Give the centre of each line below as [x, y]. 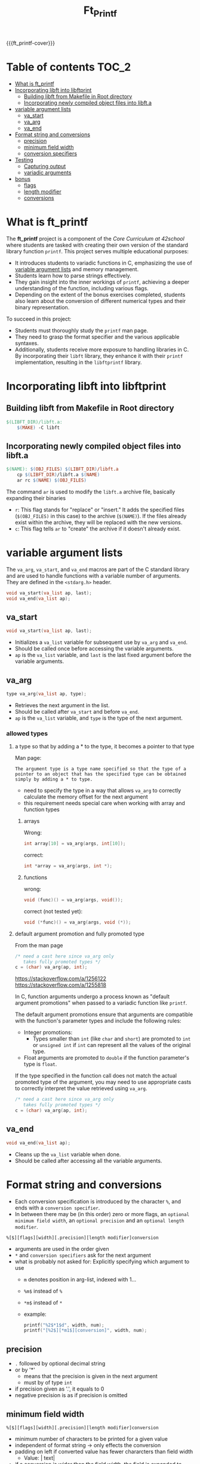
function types [41, 809]
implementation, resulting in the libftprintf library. [78, 362]
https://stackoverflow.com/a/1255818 [60, 985]
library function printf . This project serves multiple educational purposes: [98, 251]
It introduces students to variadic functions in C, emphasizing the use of [103, 263]
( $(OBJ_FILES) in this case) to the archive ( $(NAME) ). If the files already [101, 516]
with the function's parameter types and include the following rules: [98, 1021]
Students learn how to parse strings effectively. [73, 275]
